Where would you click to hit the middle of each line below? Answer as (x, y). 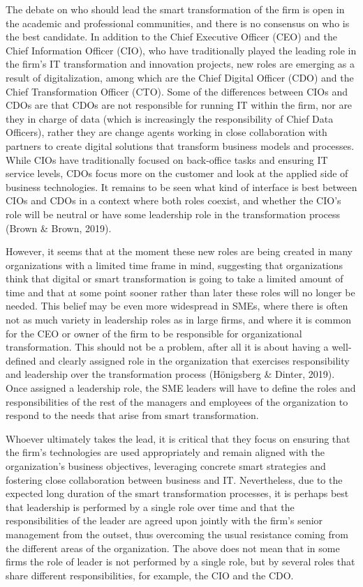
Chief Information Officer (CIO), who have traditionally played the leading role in (181, 50)
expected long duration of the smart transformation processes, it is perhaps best (177, 493)
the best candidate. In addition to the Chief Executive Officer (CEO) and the (171, 37)
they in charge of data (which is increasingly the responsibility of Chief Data (170, 118)
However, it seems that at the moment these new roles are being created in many (179, 251)
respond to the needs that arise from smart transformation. (132, 415)
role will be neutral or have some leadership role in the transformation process (173, 214)
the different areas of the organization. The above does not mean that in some (173, 548)
